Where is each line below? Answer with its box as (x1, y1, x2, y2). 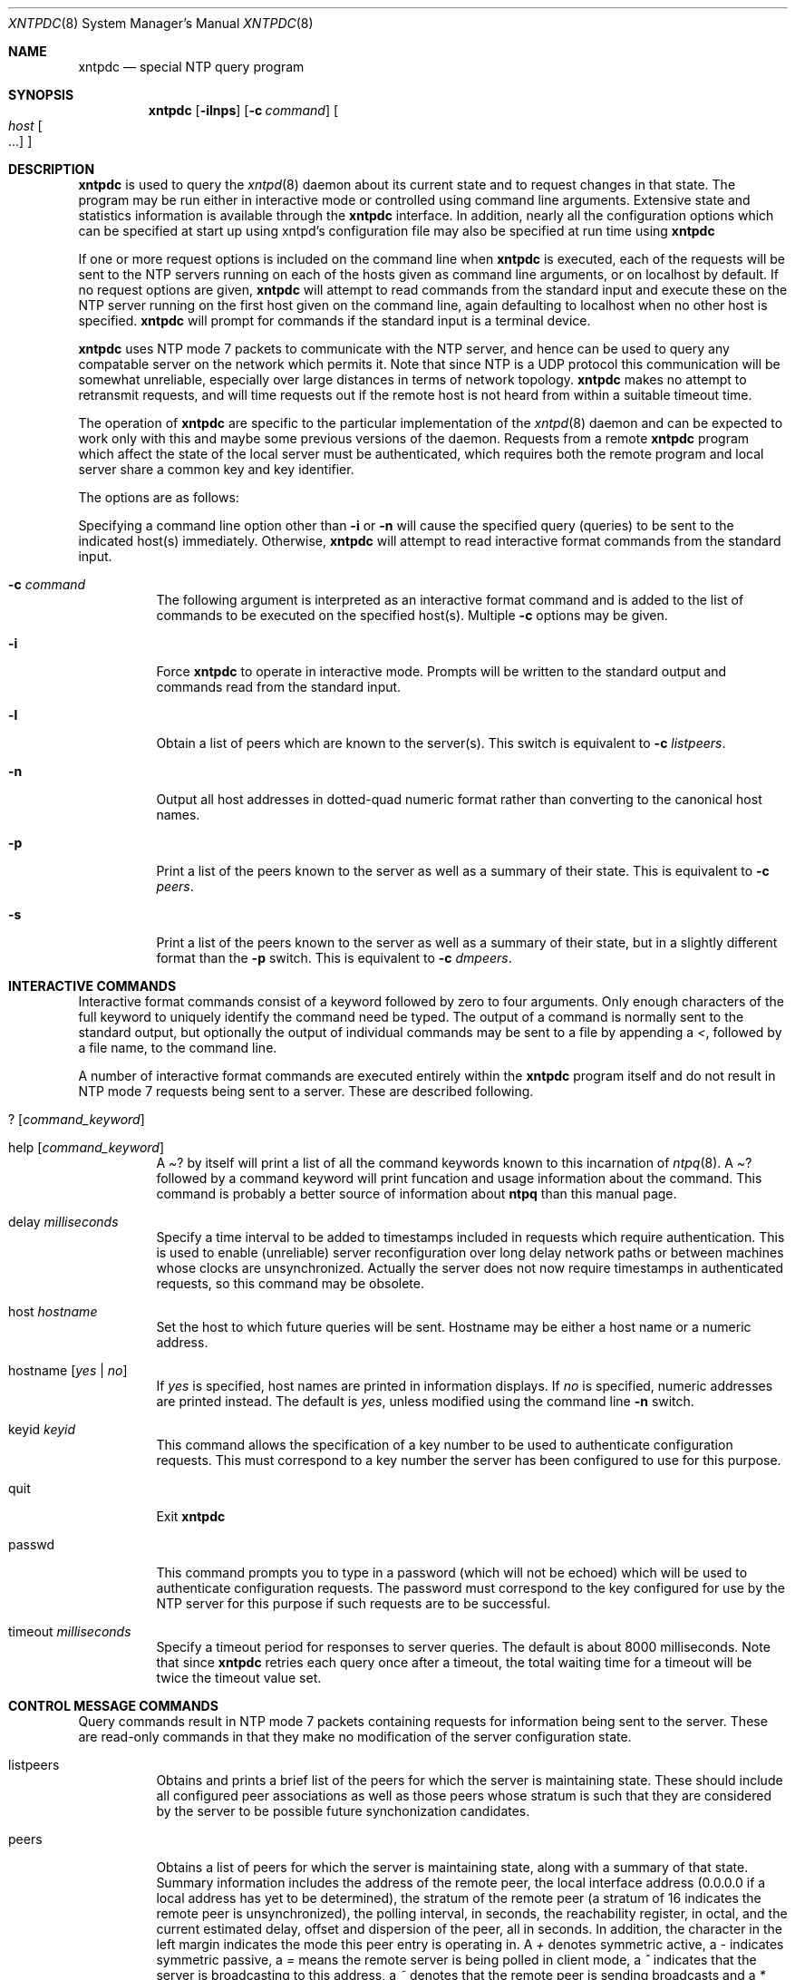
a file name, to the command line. (78, 1040, 277, 1055)
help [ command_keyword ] (8, 1140, 165, 1155)
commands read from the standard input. (156, 679, 402, 694)
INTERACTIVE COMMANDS (8, 978, 177, 994)
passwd (8, 1537, 55, 1552)
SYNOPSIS (8, 87, 74, 102)
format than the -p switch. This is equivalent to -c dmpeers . (156, 950, 512, 966)
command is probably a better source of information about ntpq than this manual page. (156, 1186, 677, 1201)
